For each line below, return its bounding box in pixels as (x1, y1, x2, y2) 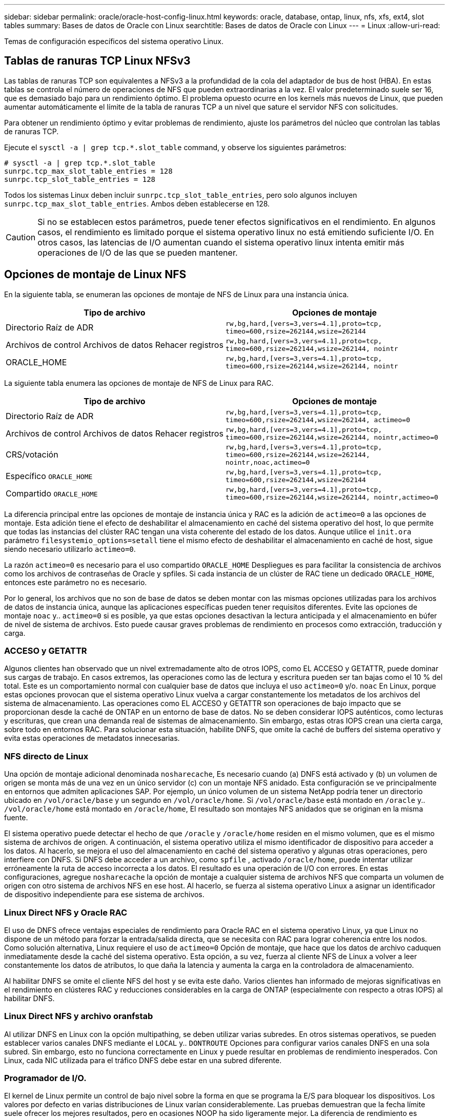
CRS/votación (6, 449, 58, 460)
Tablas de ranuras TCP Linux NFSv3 (4, 54, 191, 68)
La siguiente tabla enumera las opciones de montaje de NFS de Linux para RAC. (4, 378, 274, 387)
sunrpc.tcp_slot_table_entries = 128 (4, 175, 156, 183)
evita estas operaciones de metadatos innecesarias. (4, 734, 180, 743)
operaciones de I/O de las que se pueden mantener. (37, 247, 238, 258)
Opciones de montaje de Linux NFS (4, 268, 187, 281)
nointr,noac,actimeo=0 (226, 458, 310, 466)
